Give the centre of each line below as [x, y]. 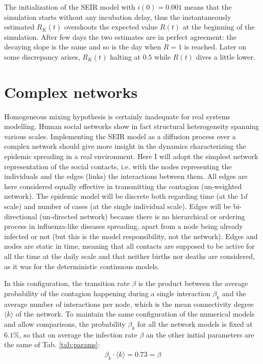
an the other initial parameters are [200, 334]
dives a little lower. [225, 56]
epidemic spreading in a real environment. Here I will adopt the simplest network [131, 156]
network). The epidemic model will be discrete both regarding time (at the [121, 196]
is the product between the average [193, 283]
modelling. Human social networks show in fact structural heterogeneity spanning [132, 126]
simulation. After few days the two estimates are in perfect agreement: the [121, 36]
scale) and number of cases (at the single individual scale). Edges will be [118, 206]
